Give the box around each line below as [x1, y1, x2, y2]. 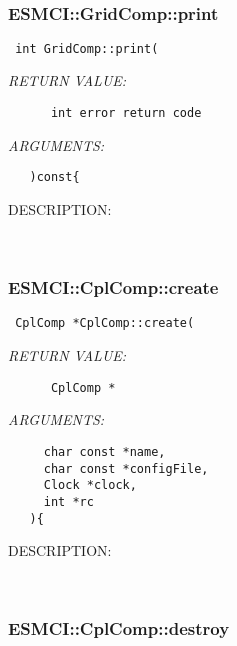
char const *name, [43, 444, 166, 459]
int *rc [43, 494, 94, 509]
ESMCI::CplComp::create [8, 275, 219, 300]
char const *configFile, [43, 461, 209, 476]
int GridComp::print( [15, 41, 159, 56]
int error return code [50, 106, 202, 121]
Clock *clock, [43, 478, 137, 493]
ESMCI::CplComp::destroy [8, 616, 230, 641]
